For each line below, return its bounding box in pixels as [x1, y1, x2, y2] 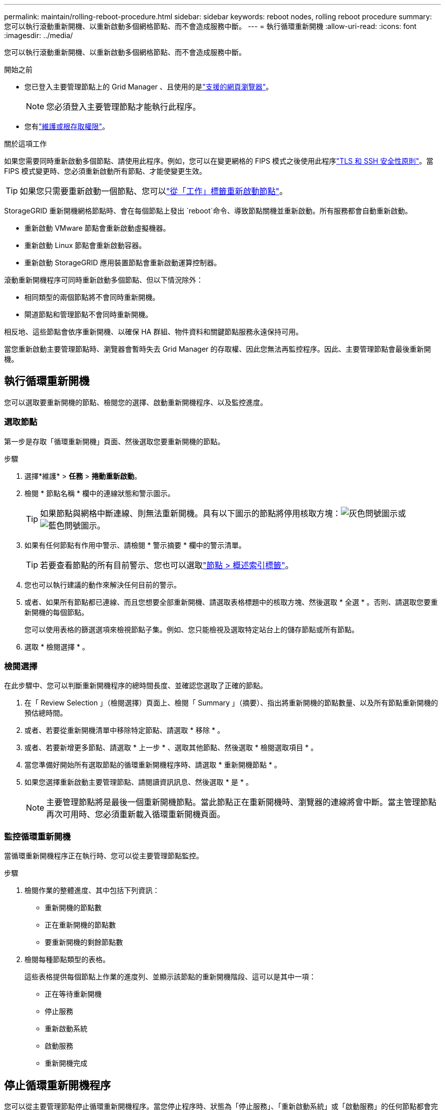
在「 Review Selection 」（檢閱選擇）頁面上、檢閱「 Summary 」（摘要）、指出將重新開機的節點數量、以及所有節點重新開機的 [24, 698, 438, 707]
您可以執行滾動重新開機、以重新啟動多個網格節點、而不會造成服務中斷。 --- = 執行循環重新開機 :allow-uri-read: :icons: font [4, 22, 417, 30]
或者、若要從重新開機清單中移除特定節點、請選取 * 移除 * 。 [24, 726, 225, 735]
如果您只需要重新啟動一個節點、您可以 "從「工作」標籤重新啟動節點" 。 [20, 186, 288, 196]
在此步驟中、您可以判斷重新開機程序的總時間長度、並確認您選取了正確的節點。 [4, 681, 267, 690]
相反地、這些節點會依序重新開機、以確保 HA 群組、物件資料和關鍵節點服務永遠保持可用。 [4, 327, 303, 336]
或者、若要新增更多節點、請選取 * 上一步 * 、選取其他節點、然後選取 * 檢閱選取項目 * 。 [24, 743, 318, 752]
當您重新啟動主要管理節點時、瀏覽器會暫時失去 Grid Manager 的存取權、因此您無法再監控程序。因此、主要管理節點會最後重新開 [4, 345, 431, 353]
